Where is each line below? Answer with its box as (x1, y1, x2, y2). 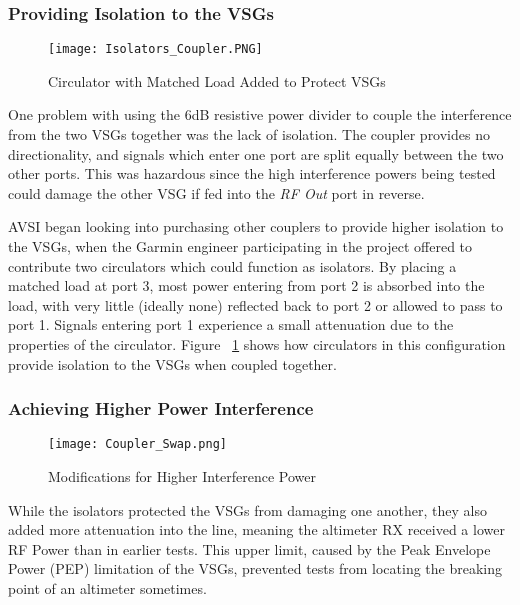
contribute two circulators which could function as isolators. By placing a (8, 255, 457, 276)
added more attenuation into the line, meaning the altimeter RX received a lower (8, 519, 505, 540)
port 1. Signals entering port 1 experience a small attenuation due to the (8, 314, 454, 335)
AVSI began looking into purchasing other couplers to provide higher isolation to (8, 216, 504, 237)
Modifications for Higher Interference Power (48, 466, 317, 487)
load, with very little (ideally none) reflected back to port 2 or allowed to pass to (8, 294, 503, 315)
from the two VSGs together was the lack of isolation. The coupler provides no (8, 124, 490, 145)
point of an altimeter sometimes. (8, 578, 207, 599)
